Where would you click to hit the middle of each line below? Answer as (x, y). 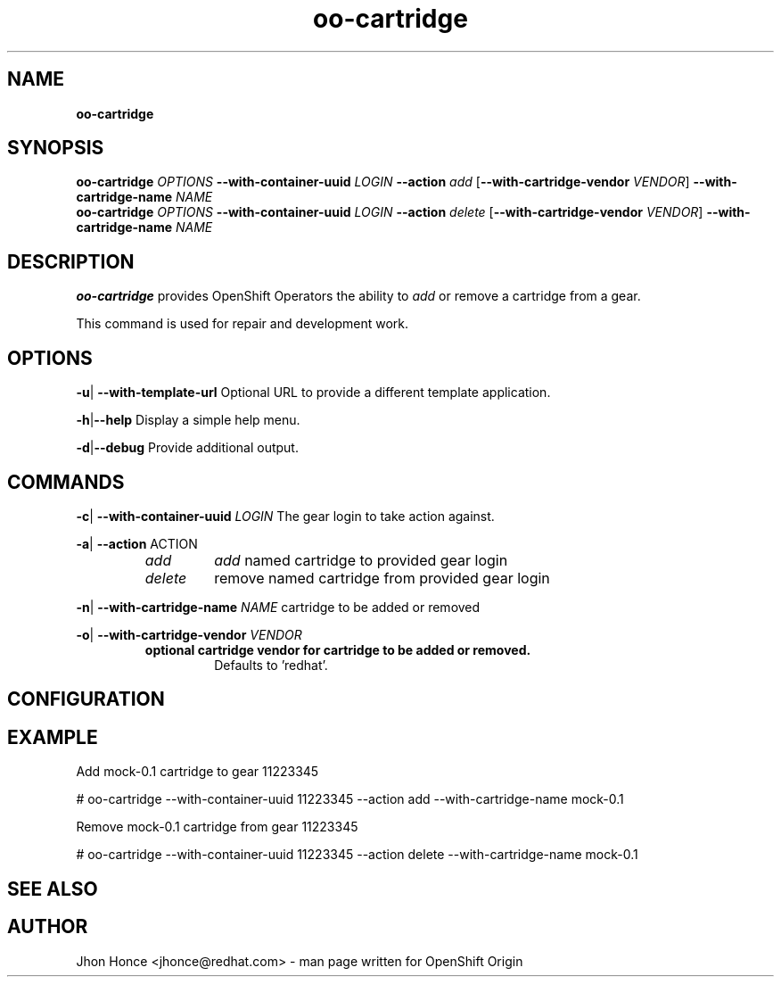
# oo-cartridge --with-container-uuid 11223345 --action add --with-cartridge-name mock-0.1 (350, 799)
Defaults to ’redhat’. (271, 665)
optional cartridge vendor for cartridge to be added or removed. (338, 649)
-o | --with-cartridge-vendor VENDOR (189, 634)
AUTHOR (48, 927)
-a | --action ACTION (137, 543)
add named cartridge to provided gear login (361, 560)
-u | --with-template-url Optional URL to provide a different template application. (313, 393)
